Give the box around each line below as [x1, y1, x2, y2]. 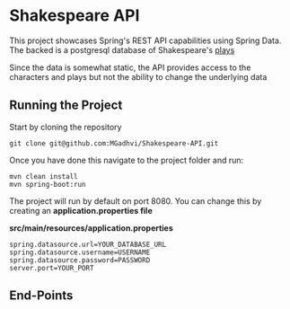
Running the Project [9, 98, 123, 113]
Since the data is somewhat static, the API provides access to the [9, 62, 251, 73]
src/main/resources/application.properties [9, 222, 173, 234]
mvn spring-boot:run [9, 180, 87, 189]
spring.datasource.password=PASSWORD [9, 255, 151, 265]
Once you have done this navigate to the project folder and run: [9, 154, 244, 165]
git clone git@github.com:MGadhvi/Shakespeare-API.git [9, 138, 219, 148]
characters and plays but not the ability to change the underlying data [9, 71, 268, 82]
